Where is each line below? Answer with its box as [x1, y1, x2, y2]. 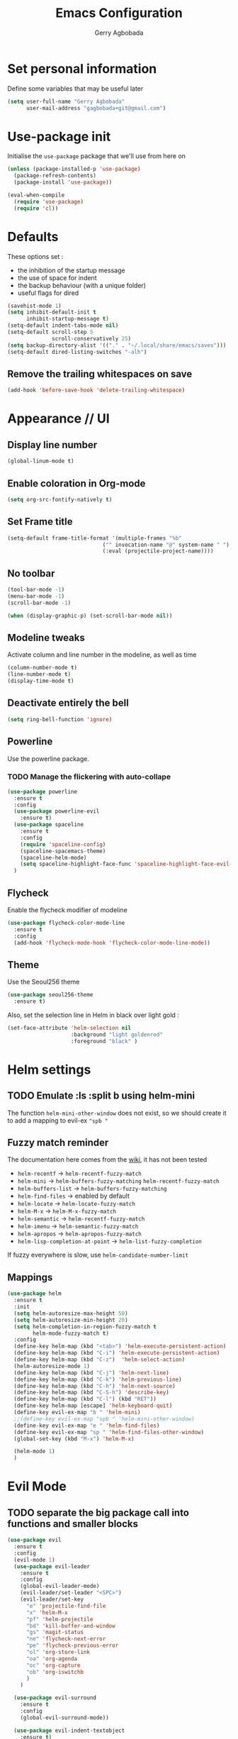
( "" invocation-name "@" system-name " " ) [102, 541, 230, 548]
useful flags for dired [17, 289, 79, 297]
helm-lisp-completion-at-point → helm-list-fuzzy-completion [17, 1237, 202, 1245]
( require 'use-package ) [13, 198, 84, 205]
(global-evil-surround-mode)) [20, 1714, 110, 1721]
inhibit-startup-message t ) [25, 316, 110, 323]
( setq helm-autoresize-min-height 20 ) [13, 1316, 129, 1323]
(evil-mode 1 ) [13, 1556, 55, 1563]
